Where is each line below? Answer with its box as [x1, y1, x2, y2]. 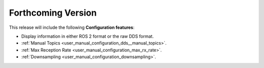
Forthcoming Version [9, 7, 97, 18]
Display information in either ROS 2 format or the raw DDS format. [21, 33, 154, 39]
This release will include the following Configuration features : [9, 24, 134, 30]
